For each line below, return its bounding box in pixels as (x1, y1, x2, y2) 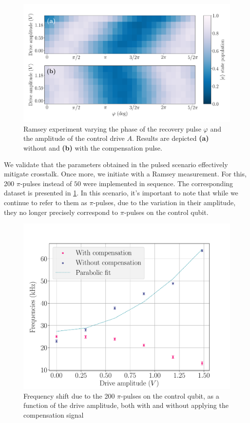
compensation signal (23, 410, 84, 420)
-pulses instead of (20, 178, 72, 188)
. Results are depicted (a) (132, 133, 209, 143)
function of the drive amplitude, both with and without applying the (23, 400, 229, 410)
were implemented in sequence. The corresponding (83, 178, 233, 188)
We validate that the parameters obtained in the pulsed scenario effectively (4, 159, 228, 169)
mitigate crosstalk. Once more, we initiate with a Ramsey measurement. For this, (4, 169, 247, 179)
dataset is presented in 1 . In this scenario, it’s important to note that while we (4, 188, 238, 198)
